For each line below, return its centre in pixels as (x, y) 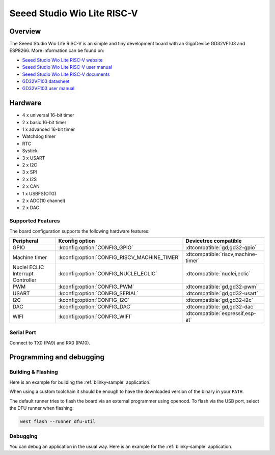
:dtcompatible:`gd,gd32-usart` (222, 293)
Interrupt (23, 273)
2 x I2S (30, 179)
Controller (24, 280)
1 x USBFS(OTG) (39, 193)
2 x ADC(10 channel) (44, 201)
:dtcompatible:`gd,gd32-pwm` (222, 287)
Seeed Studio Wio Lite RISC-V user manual (67, 67)
